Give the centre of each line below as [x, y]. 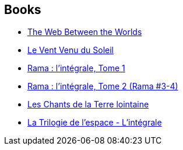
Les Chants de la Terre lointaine [88, 104]
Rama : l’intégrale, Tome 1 [76, 68]
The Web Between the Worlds [85, 32]
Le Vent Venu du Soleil [71, 50]
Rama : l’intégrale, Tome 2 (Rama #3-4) [103, 86]
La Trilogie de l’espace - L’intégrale [95, 123]
